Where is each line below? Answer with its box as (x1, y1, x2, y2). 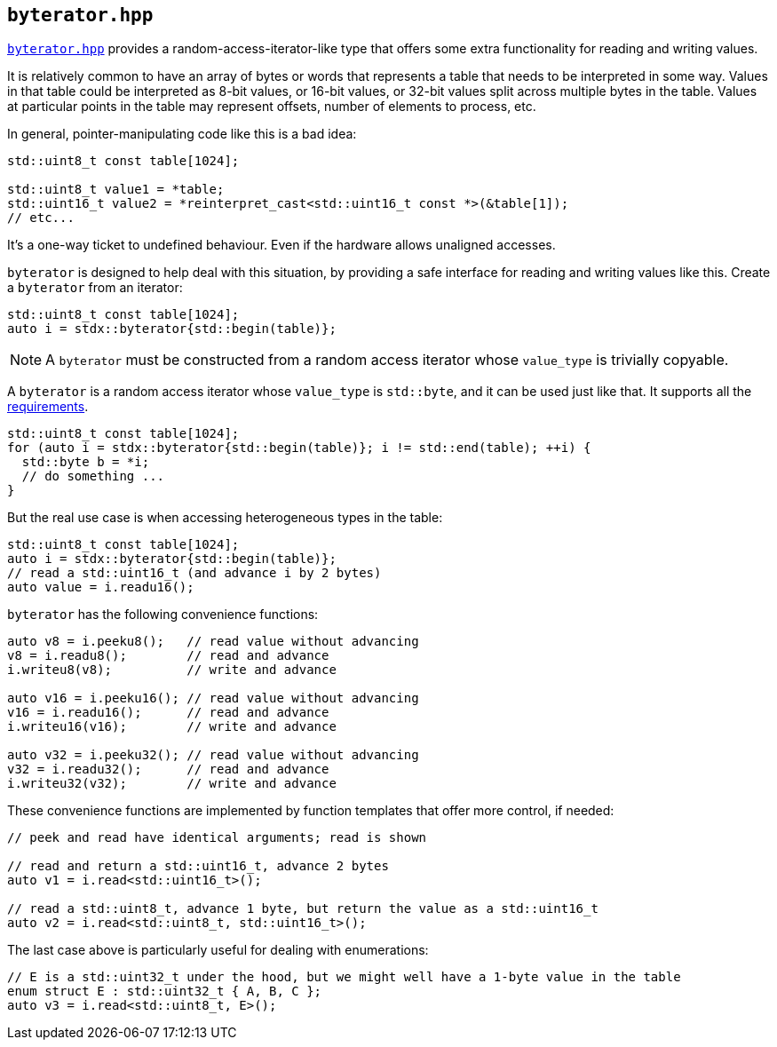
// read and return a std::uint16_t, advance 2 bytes (7, 859, 389, 874)
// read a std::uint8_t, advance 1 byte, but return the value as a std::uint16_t (7, 901, 599, 916)
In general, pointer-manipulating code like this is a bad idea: (7, 126, 357, 142)
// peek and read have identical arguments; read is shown (7, 830, 427, 845)
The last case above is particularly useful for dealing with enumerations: (7, 942, 429, 958)
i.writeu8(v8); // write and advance (7, 662, 337, 678)
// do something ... (21, 469, 165, 484)
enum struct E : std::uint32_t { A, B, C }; (7, 984, 322, 999)
